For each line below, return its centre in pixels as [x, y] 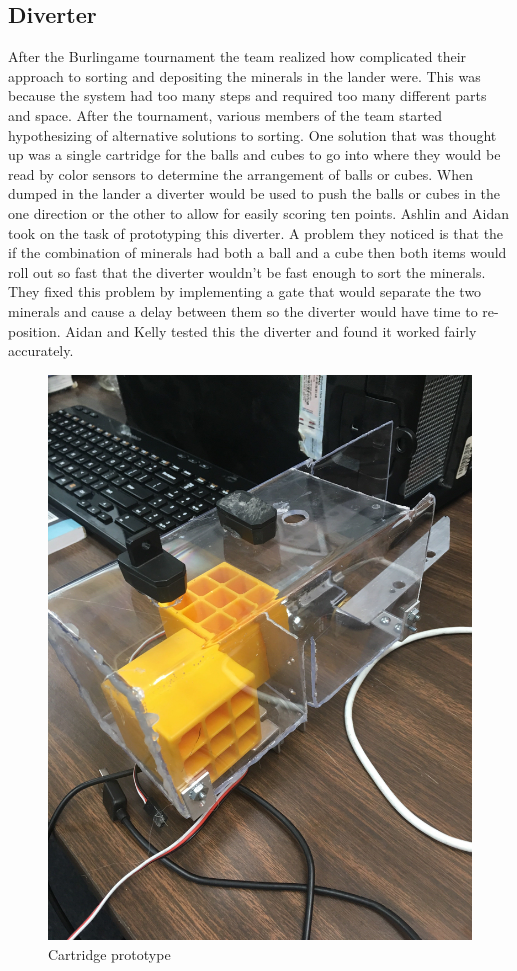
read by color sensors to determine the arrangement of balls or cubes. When [240, 173]
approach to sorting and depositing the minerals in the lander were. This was [244, 75]
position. [34, 330]
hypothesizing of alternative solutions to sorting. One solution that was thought [252, 134]
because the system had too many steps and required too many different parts [247, 95]
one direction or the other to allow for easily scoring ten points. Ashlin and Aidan [259, 212]
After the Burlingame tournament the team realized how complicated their [237, 56]
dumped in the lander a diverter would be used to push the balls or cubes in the [254, 193]
